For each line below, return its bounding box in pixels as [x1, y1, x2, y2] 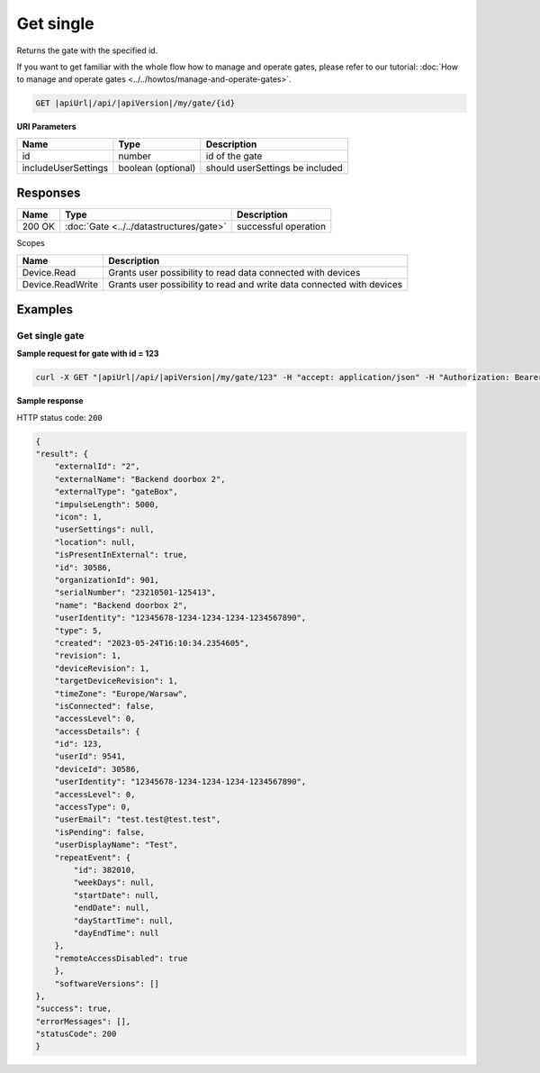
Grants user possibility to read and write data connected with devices [108, 277, 403, 290]
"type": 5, [54, 625, 103, 635]
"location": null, [54, 537, 136, 547]
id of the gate [205, 150, 263, 162]
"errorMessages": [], [35, 1016, 131, 1026]
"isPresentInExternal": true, [54, 550, 188, 560]
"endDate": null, [73, 903, 150, 914]
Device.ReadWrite [22, 277, 99, 290]
